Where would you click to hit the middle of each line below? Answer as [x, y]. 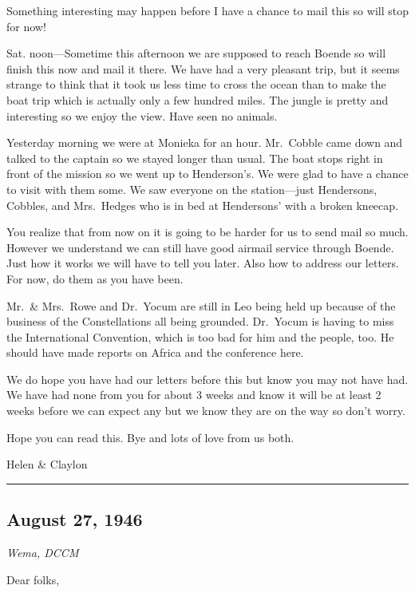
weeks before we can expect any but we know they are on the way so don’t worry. [206, 411]
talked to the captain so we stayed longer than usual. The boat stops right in [195, 158]
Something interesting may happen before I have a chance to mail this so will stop [207, 10]
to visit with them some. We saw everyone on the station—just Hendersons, [192, 189]
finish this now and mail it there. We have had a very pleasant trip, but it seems [203, 68]
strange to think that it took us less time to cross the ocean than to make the [196, 84]
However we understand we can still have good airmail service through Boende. [200, 247]
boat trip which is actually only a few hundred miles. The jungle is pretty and [198, 99]
